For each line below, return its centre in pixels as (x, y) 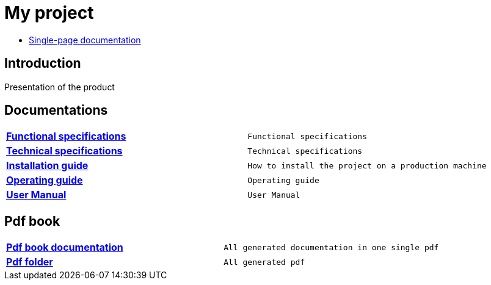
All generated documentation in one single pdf (331, 247)
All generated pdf (264, 262)
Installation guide (47, 166)
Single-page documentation (85, 40)
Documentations (56, 110)
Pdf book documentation (65, 247)
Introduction (43, 63)
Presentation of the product (60, 87)
